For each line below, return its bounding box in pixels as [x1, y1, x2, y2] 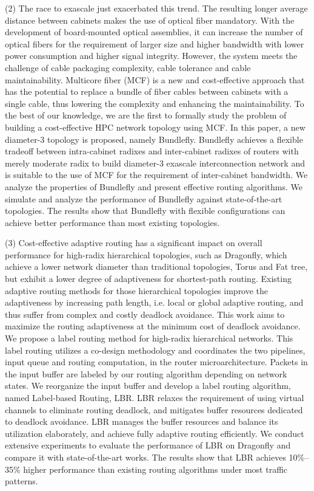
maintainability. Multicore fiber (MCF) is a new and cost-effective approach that [5, 73, 305, 86]
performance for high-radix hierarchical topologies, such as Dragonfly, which [5, 248, 287, 261]
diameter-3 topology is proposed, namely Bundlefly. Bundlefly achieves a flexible [5, 132, 303, 145]
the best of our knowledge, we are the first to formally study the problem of [5, 109, 287, 122]
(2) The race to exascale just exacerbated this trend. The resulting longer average [5, 2, 308, 14]
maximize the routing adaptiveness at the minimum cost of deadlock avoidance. [5, 320, 301, 332]
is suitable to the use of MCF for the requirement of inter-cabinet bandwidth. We [5, 168, 308, 181]
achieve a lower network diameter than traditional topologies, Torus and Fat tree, [5, 260, 308, 273]
